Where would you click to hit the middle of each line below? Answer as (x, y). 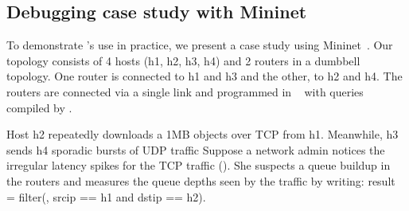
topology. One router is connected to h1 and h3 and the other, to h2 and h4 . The (204, 76)
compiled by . (39, 107)
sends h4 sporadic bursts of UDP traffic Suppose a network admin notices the (196, 149)
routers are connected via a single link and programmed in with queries (185, 91)
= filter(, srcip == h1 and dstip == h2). (106, 196)
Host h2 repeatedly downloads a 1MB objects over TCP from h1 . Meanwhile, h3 (203, 134)
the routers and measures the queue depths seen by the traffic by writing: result (201, 180)
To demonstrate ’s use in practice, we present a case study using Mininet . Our (200, 45)
